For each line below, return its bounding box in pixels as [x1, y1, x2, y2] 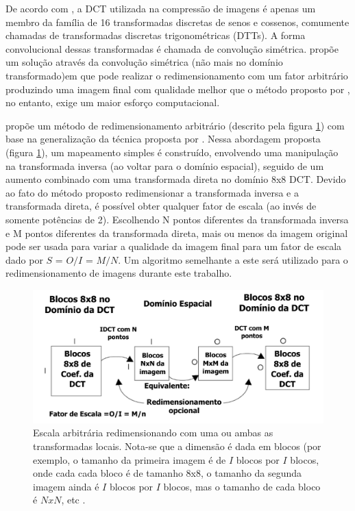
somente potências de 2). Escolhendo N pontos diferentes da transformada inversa [5, 212, 349, 226]
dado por [5, 252, 43, 266]
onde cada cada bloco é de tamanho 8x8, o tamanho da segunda [33, 466, 302, 480]
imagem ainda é [33, 479, 99, 493]
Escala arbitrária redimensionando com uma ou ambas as [33, 425, 273, 440]
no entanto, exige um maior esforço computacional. [5, 95, 220, 110]
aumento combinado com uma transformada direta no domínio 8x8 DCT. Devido [5, 172, 346, 186]
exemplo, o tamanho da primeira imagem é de [33, 452, 226, 466]
